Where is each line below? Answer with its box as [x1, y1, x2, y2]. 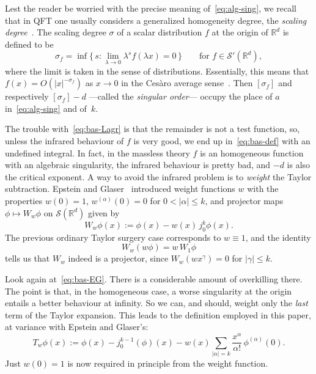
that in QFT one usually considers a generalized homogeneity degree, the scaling [5, 13, 307, 26]
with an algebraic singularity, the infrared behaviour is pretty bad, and [5, 158, 271, 171]
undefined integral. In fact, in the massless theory [5, 146, 190, 159]
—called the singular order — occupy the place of [89, 90, 273, 103]
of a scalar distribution [117, 26, 202, 38]
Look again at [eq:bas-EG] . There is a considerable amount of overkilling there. [5, 273, 303, 285]
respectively [5, 90, 49, 103]
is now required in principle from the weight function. [67, 356, 268, 369]
